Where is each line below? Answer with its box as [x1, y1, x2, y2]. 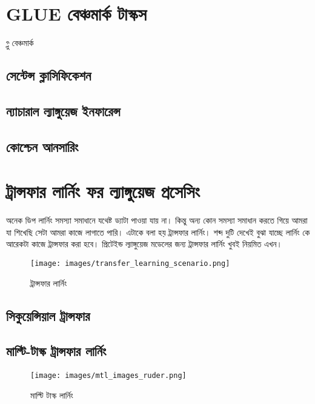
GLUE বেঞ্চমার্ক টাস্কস [6, 1, 147, 26]
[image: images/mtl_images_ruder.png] [30, 371, 187, 380]
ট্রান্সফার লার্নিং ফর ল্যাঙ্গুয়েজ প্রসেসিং [6, 179, 200, 204]
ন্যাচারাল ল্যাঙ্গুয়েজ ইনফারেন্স [6, 101, 121, 120]
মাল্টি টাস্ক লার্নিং [30, 388, 73, 401]
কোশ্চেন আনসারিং [6, 137, 79, 156]
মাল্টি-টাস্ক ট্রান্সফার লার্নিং [6, 342, 107, 360]
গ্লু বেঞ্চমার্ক [6, 36, 34, 49]
